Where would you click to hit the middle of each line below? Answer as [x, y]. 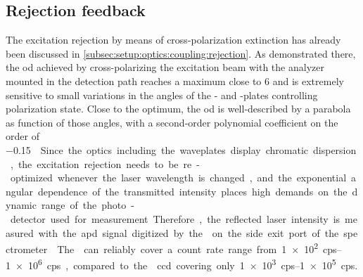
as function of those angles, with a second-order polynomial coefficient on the [172, 122]
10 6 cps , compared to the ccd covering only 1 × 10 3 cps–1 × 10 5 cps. [193, 264]
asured [20, 232]
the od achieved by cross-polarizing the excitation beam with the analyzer [165, 67]
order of [23, 136]
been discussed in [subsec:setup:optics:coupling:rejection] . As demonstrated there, [181, 53]
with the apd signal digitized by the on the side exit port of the [189, 232]
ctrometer [27, 249]
